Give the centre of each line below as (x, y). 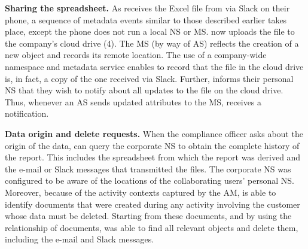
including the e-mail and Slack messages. (80, 239)
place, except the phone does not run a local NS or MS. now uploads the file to (150, 31)
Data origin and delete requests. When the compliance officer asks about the (154, 133)
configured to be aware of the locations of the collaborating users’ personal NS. (150, 180)
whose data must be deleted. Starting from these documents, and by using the (148, 216)
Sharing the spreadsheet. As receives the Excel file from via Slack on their (147, 8)
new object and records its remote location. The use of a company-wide (136, 55)
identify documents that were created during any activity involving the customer (153, 204)
